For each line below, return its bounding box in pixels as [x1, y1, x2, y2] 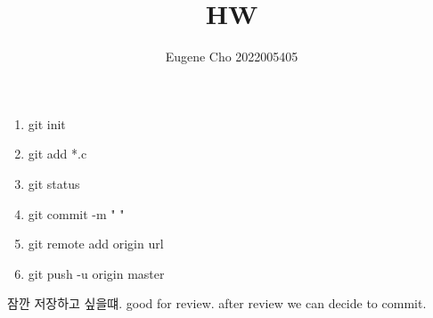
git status [28, 174, 80, 192]
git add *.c [28, 144, 87, 163]
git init [28, 114, 66, 133]
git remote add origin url [28, 234, 164, 253]
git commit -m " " [28, 204, 125, 223]
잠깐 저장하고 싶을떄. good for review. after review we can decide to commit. [7, 294, 427, 313]
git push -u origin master [28, 264, 165, 282]
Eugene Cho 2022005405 [165, 47, 298, 66]
